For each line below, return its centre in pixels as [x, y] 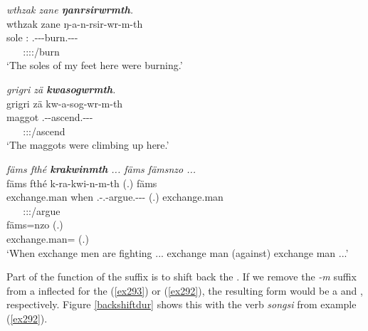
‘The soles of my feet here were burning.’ [95, 65]
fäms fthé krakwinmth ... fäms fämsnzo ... [101, 168]
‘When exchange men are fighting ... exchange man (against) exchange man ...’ [178, 252]
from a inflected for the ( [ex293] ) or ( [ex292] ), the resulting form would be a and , [185, 290]
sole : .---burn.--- [42, 37]
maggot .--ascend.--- [50, 117]
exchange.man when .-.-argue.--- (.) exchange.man [115, 197]
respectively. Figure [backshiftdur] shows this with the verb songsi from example [182, 304]
